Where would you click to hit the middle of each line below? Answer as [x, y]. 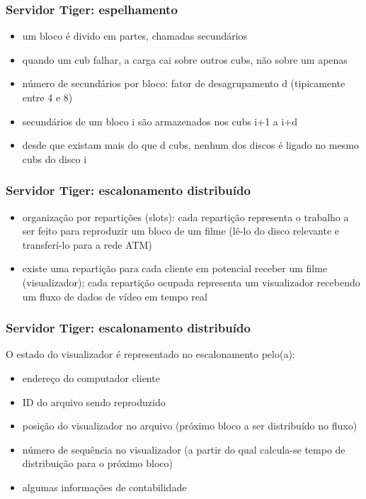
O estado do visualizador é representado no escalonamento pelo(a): [150, 354]
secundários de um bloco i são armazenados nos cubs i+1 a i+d [160, 121]
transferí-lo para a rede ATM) [87, 244]
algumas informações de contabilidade [104, 487]
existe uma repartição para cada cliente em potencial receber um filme [175, 268]
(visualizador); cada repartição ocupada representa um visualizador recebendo [191, 282]
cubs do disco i [55, 158]
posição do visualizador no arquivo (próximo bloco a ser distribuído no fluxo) [190, 426]
